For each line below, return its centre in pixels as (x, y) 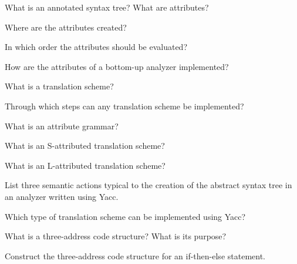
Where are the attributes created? (66, 27)
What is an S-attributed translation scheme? (85, 146)
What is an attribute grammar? (62, 126)
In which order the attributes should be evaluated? (96, 47)
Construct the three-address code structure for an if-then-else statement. (135, 255)
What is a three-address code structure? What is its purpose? (116, 236)
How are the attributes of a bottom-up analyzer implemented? (117, 66)
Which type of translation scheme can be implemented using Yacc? (125, 216)
